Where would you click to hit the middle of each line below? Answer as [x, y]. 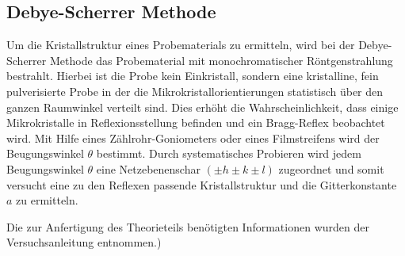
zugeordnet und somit [331, 168]
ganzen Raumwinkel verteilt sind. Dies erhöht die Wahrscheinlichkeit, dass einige [202, 107]
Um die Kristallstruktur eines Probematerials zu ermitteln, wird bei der [181, 45]
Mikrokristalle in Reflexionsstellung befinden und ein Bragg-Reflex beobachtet [196, 122]
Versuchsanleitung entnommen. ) [84, 242]
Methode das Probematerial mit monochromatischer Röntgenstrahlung [221, 60]
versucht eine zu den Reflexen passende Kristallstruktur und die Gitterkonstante [202, 184]
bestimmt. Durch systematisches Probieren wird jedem [229, 153]
